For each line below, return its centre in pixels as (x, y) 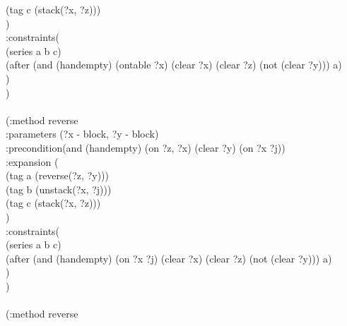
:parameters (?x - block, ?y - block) (82, 134)
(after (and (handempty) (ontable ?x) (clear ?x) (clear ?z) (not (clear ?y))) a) (174, 65)
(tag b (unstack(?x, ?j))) (59, 189)
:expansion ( (32, 161)
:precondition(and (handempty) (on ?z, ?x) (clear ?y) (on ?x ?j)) (146, 147)
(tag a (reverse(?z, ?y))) (57, 175)
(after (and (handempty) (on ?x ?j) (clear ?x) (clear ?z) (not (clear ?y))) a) (169, 258)
